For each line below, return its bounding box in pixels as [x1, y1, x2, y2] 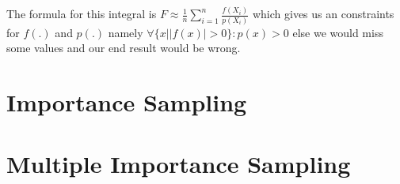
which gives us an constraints [252, 6, 394, 22]
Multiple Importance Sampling [6, 148, 351, 180]
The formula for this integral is [6, 6, 157, 22]
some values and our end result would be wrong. [6, 39, 241, 56]
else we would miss [292, 24, 383, 40]
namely [108, 24, 143, 40]
